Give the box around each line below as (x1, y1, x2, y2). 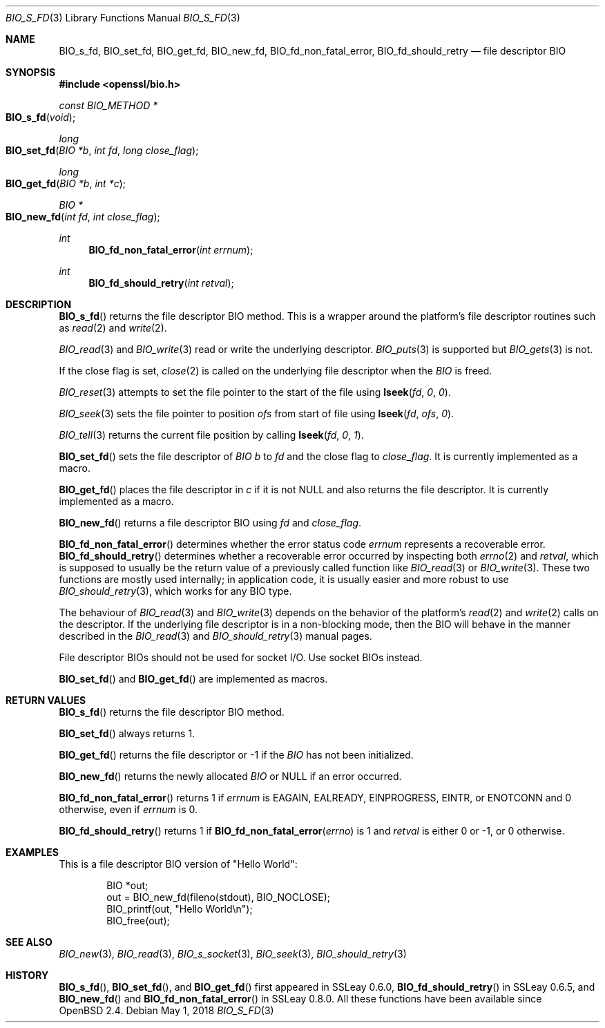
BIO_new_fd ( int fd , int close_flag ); (6, 211, 160, 222)
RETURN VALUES (6, 694, 86, 706)
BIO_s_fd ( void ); (6, 111, 76, 123)
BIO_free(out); (106, 915, 170, 926)
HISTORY (6, 969, 49, 981)
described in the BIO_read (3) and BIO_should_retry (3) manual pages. (59, 630, 372, 642)
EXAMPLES (6, 846, 59, 858)
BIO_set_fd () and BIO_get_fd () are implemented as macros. (59, 673, 328, 685)
